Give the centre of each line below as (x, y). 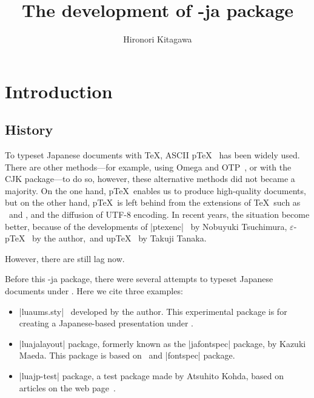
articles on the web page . (67, 387)
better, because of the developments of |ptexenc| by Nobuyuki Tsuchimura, (146, 226)
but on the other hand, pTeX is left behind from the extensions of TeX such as (153, 202)
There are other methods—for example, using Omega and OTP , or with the (148, 167)
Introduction (59, 91)
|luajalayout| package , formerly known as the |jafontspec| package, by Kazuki (162, 343)
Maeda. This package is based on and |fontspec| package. (127, 355)
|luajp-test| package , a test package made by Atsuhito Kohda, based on (152, 376)
